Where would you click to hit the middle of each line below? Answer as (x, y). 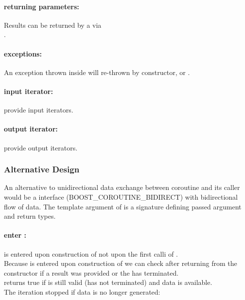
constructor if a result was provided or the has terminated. (91, 272)
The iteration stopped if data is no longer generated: (82, 291)
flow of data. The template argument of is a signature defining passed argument (123, 206)
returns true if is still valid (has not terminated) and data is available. (108, 282)
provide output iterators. (41, 147)
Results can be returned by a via (53, 25)
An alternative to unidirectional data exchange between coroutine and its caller (122, 187)
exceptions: (23, 53)
